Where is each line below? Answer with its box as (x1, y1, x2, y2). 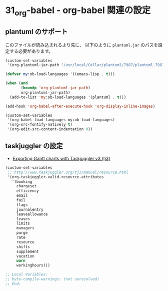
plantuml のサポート (5, 28, 68, 36)
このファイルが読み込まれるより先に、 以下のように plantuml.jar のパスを (5, 42, 158, 48)
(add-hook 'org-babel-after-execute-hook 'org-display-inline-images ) (5, 104, 155, 109)
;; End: (5, 281, 21, 286)
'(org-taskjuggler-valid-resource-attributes (7, 174, 104, 179)
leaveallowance (16, 211, 48, 217)
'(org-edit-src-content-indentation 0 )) (7, 127, 93, 132)
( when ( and (5, 81, 28, 86)
